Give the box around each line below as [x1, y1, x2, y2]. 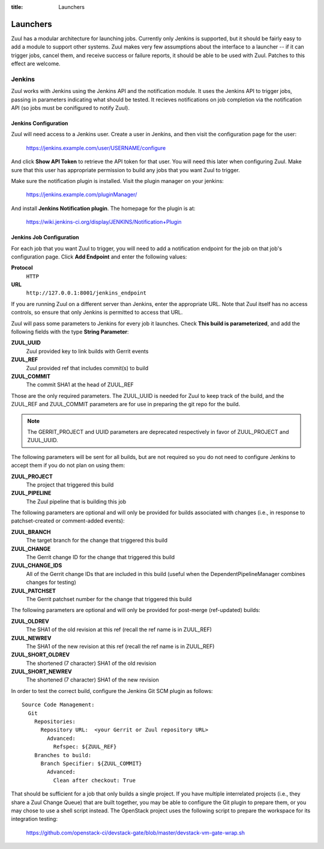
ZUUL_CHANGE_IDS [11, 562, 62, 569]
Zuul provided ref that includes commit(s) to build [26, 364, 149, 371]
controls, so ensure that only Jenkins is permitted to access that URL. [11, 309, 183, 316]
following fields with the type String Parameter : [11, 328, 129, 335]
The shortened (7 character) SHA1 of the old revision [26, 659, 157, 667]
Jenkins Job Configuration [11, 234, 79, 241]
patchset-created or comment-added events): [11, 517, 125, 524]
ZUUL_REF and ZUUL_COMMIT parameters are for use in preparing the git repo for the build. [11, 401, 241, 408]
